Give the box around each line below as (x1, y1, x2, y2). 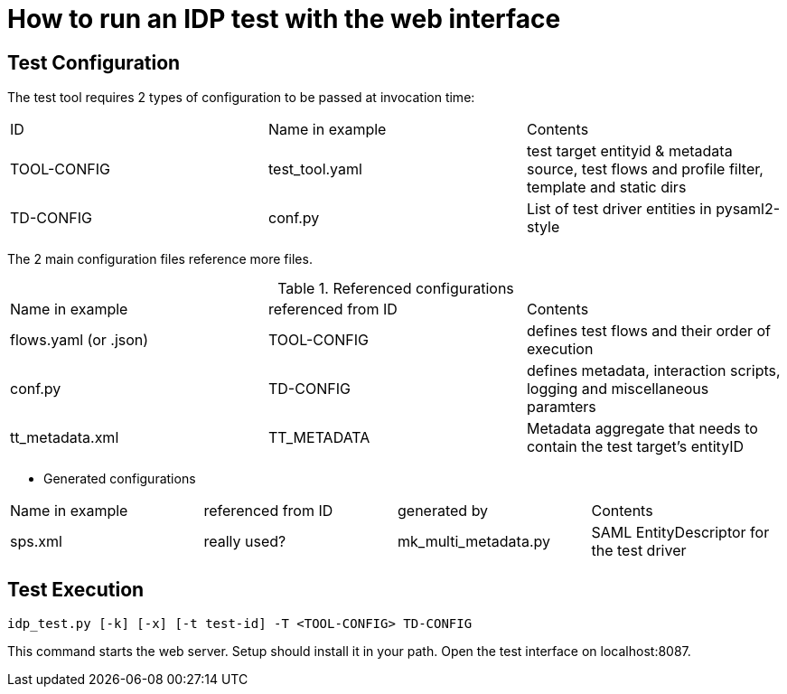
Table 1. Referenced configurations (277, 279, 514, 298)
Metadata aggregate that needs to (526, 419, 758, 438)
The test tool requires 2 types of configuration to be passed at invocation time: (7, 89, 475, 106)
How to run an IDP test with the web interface (7, 4, 561, 34)
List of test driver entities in (526, 200, 712, 219)
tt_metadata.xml (10, 428, 119, 447)
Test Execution (7, 577, 145, 601)
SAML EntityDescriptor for (591, 523, 770, 542)
